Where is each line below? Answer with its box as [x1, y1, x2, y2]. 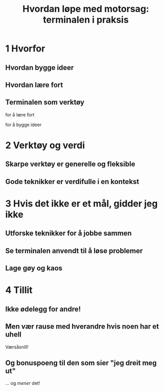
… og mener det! [5, 380, 40, 386]
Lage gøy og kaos [5, 264, 63, 273]
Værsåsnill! [5, 344, 29, 350]
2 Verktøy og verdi [5, 139, 85, 151]
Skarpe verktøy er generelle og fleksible [5, 160, 135, 169]
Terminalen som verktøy [5, 98, 85, 107]
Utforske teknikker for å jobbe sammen [5, 229, 132, 238]
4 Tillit [5, 284, 33, 296]
